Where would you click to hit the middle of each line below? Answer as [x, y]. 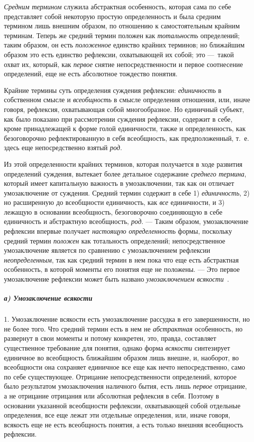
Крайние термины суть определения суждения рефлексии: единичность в [113, 90]
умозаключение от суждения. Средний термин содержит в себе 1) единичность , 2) [127, 192]
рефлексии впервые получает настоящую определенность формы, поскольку [118, 231]
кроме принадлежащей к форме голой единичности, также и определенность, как [125, 128]
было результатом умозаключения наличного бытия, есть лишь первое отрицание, [126, 386]
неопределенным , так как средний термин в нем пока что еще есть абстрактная [121, 259]
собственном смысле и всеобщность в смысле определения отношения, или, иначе [127, 99]
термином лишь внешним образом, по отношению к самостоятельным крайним [122, 26]
